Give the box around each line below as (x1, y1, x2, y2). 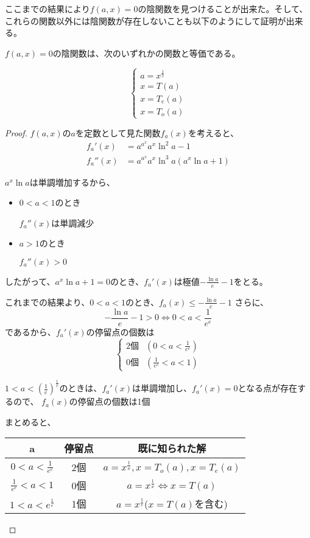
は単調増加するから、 (29, 175, 115, 188)
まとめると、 (5, 415, 56, 428)
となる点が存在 (238, 382, 297, 394)
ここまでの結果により (5, 2, 90, 15)
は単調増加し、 (132, 382, 192, 394)
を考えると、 (188, 126, 239, 139)
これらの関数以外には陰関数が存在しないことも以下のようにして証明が (5, 14, 286, 27)
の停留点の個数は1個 (69, 395, 150, 408)
